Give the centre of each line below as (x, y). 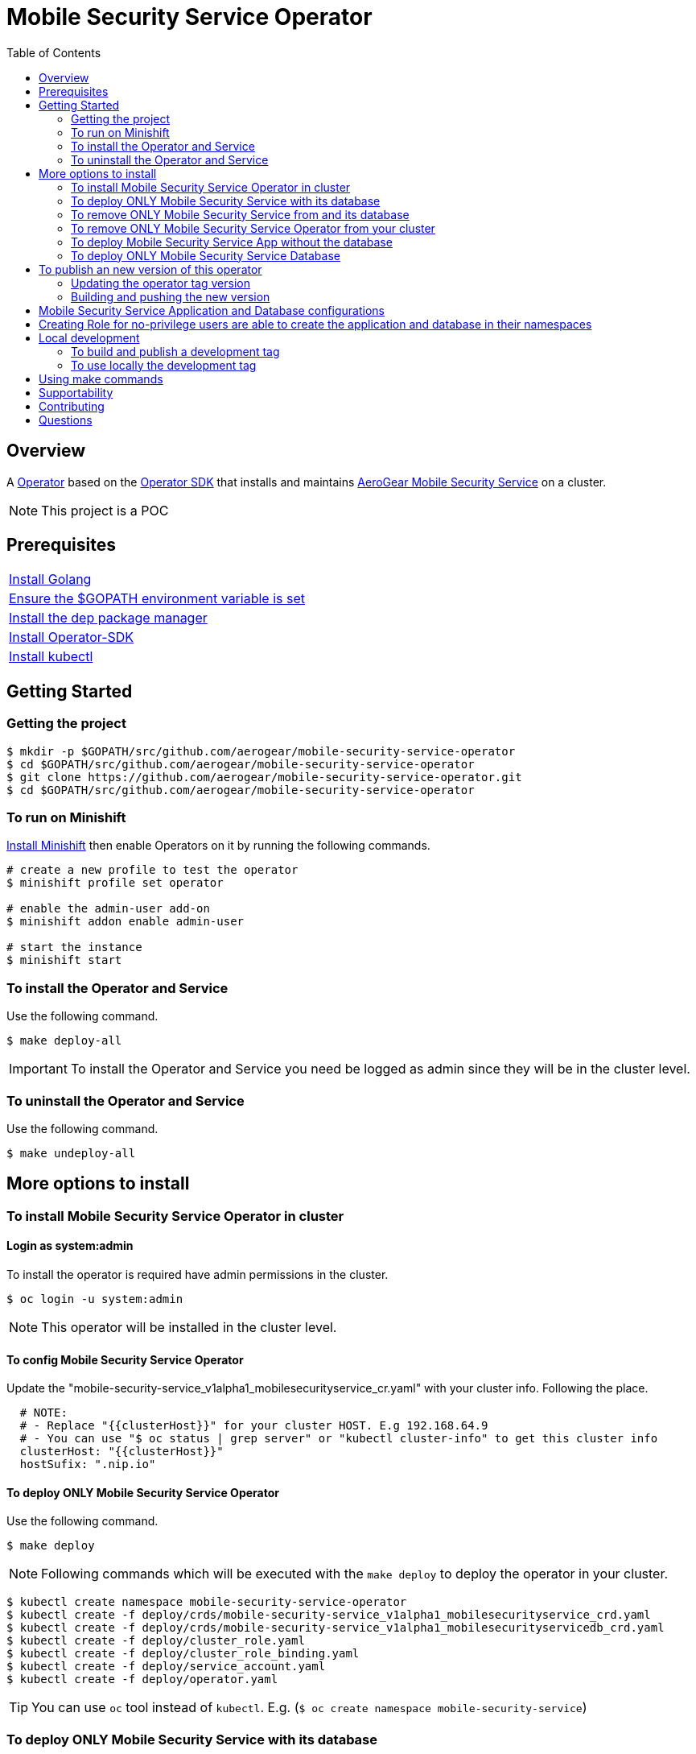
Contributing (72, 406)
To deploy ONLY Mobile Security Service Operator (143, 1492)
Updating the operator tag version (161, 283)
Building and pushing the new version (171, 296)
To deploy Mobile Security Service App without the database (232, 242)
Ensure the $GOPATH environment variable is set (157, 599)
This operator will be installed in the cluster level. (189, 1327)
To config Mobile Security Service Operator (125, 1359)
